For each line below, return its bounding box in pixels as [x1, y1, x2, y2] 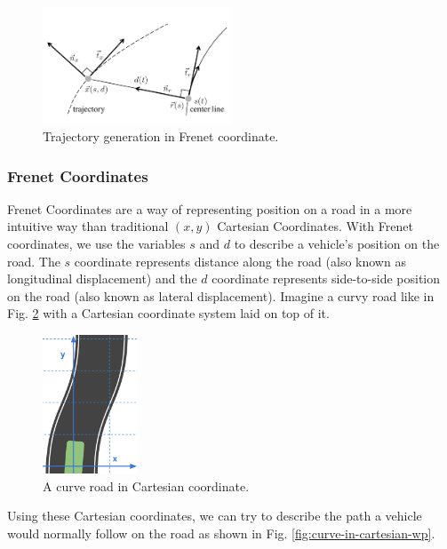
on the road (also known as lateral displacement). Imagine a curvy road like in [7, 286, 435, 305]
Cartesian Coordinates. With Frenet [217, 217, 413, 235]
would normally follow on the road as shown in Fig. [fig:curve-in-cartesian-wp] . [7, 523, 435, 542]
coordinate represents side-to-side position [212, 269, 440, 288]
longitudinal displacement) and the [7, 269, 197, 288]
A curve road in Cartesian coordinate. [43, 476, 250, 495]
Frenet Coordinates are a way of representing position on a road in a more [7, 199, 412, 218]
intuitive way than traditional [7, 217, 169, 235]
